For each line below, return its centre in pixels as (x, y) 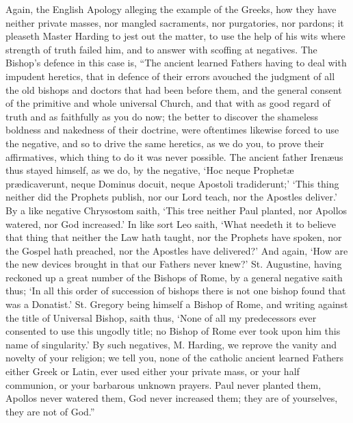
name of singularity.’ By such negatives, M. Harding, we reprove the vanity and (171, 344)
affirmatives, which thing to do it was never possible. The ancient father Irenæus (174, 156)
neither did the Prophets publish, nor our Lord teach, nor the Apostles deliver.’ (171, 197)
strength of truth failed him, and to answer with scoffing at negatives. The (161, 49)
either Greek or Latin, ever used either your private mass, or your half (153, 371)
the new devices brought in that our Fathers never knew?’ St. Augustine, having (174, 264)
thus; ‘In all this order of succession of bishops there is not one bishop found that (176, 291)
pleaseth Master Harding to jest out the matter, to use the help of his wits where (175, 36)
